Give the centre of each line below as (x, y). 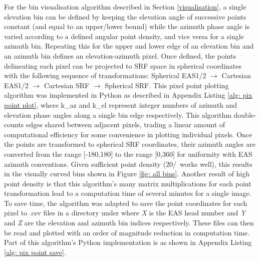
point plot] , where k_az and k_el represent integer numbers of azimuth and (121, 104)
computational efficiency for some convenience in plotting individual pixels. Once (128, 134)
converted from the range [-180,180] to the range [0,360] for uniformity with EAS (128, 154)
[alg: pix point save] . (35, 252)
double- (245, 114)
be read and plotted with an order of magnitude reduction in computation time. (127, 232)
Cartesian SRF (67, 85)
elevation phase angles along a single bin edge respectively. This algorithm (118, 114)
